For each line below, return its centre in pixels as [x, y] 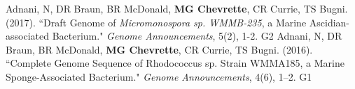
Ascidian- [329, 22]
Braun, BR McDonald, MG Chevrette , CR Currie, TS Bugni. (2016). [159, 49]
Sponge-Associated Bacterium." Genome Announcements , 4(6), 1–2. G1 [159, 76]
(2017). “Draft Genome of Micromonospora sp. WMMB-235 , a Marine [156, 22]
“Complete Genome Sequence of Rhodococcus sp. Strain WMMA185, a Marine [175, 63]
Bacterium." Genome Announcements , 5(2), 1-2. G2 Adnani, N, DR [197, 36]
